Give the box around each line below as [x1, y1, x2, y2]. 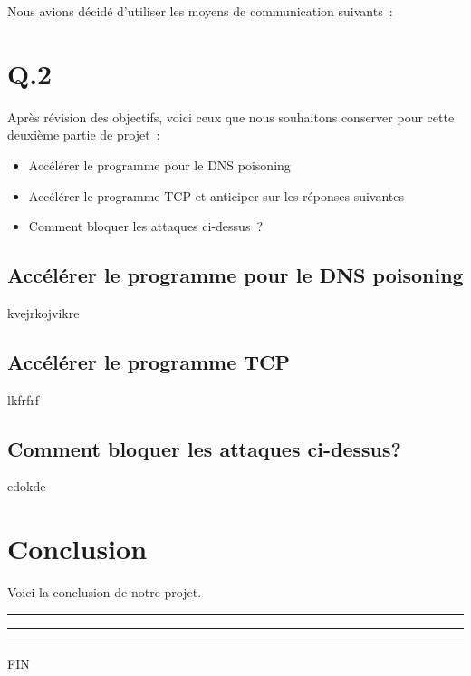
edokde [7, 477, 46, 496]
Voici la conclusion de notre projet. [7, 583, 202, 602]
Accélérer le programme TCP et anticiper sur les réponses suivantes [28, 186, 405, 205]
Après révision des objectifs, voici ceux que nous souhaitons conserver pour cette [7, 107, 455, 126]
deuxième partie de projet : [7, 125, 160, 144]
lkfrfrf [7, 390, 40, 409]
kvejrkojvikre [7, 303, 80, 322]
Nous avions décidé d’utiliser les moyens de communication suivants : [7, 2, 393, 20]
